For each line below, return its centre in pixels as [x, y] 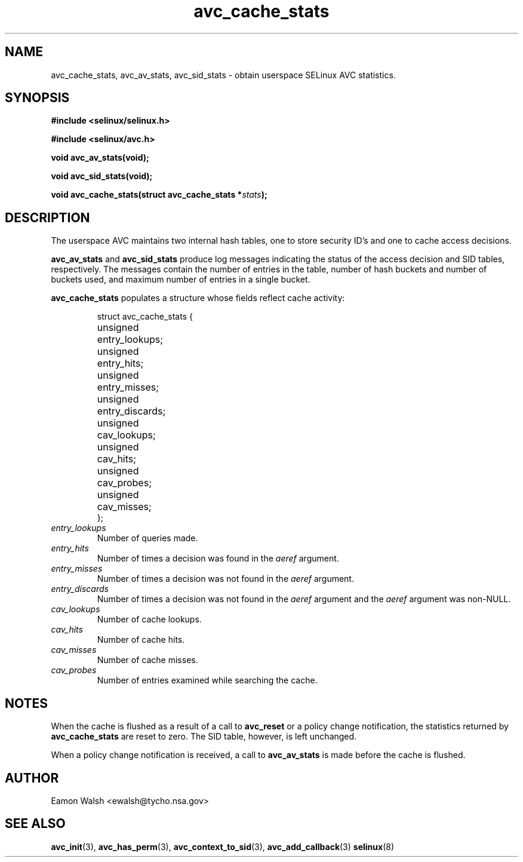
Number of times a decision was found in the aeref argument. [218, 559]
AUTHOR [32, 778]
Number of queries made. [147, 538]
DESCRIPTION [47, 217]
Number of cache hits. [141, 640]
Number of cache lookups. [149, 619]
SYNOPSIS [37, 98]
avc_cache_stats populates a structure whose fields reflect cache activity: [198, 298]
